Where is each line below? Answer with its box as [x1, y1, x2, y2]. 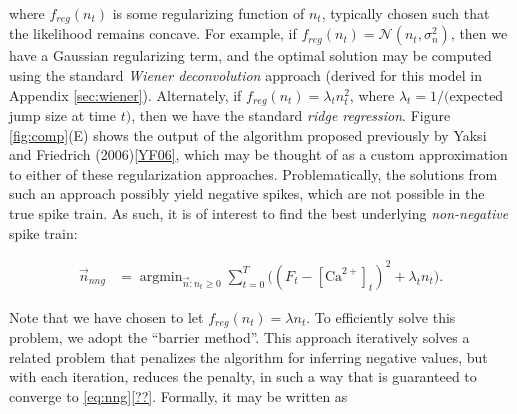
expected [449, 84, 504, 105]
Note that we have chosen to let [9, 306, 204, 327]
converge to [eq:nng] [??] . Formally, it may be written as [9, 386, 348, 407]
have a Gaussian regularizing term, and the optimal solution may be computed [9, 45, 492, 66]
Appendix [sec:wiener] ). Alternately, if [9, 84, 242, 105]
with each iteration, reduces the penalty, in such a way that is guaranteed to [9, 366, 477, 387]
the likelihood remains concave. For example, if [9, 23, 297, 44]
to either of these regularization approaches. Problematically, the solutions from [9, 163, 498, 184]
